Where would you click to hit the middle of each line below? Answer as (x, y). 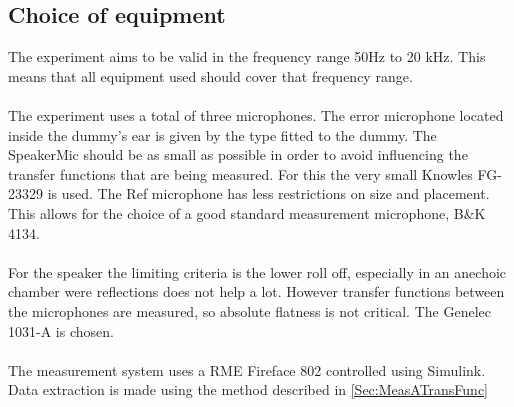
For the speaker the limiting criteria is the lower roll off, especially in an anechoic (257, 271)
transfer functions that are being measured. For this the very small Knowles (240, 173)
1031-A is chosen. (61, 330)
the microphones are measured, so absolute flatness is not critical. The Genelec (249, 310)
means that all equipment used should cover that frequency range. (210, 75)
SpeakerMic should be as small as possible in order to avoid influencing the (238, 154)
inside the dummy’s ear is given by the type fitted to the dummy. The (222, 134)
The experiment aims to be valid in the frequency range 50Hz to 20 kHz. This (247, 56)
